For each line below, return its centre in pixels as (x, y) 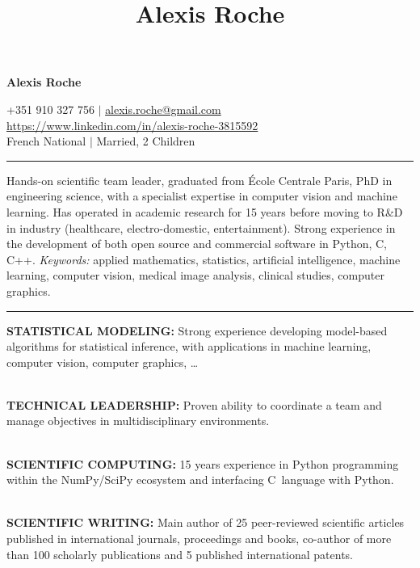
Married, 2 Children (146, 141)
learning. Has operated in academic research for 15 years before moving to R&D (205, 211)
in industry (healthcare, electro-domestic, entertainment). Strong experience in (201, 227)
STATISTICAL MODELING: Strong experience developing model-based (197, 330)
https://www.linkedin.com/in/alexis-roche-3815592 (132, 125)
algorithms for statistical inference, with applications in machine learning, (189, 346)
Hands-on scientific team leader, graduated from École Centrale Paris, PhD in (199, 180)
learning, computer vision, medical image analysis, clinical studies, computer (195, 275)
